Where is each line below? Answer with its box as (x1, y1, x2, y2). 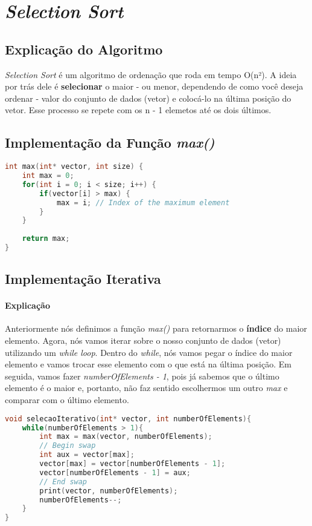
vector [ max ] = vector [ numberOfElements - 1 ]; (39, 459, 226, 468)
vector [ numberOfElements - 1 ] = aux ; (39, 468, 191, 477)
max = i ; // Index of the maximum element (56, 198, 230, 207)
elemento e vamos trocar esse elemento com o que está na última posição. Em (5, 358, 291, 370)
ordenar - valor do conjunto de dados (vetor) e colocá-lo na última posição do (5, 91, 291, 104)
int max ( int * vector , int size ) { (5, 162, 144, 171)
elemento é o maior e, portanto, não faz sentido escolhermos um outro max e (5, 381, 288, 394)
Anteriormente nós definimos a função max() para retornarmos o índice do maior (5, 322, 307, 335)
